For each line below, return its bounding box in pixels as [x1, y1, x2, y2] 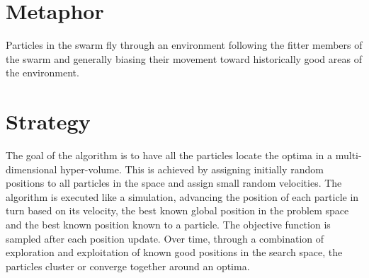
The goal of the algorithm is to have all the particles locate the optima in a [6, 148, 333, 163]
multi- [335, 148, 362, 163]
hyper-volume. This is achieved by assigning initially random [60, 161, 324, 176]
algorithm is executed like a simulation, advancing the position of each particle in [6, 189, 359, 204]
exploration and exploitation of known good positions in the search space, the [6, 245, 343, 260]
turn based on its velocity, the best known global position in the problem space [6, 203, 349, 218]
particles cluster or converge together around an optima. [6, 258, 250, 273]
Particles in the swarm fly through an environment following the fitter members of [6, 37, 363, 52]
